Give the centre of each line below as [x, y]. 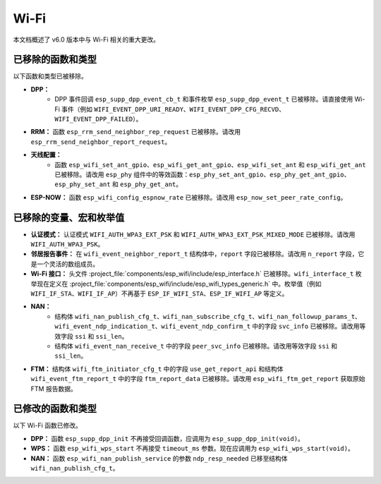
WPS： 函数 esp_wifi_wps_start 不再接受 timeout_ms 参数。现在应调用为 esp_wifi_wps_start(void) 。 [192, 449]
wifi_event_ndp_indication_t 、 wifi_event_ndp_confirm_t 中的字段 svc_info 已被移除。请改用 [207, 326]
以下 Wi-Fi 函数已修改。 [48, 425]
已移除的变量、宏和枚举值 [69, 218]
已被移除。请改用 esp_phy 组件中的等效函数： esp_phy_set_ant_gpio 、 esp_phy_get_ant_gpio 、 [202, 174]
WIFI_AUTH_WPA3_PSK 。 [67, 244]
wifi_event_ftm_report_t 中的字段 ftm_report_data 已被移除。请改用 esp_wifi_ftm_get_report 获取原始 [198, 379]
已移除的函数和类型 [55, 60]
